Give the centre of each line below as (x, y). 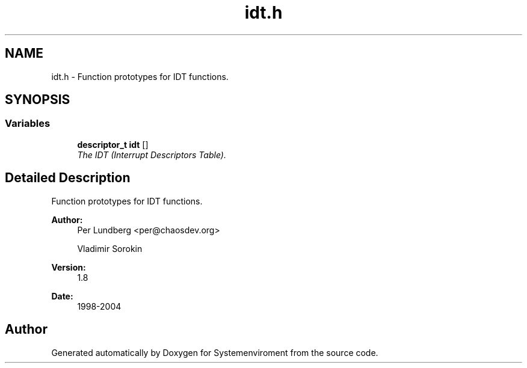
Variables (28, 124)
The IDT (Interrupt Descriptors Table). (152, 155)
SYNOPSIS (38, 100)
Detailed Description (68, 178)
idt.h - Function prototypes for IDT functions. (140, 76)
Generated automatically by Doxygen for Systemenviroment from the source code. (215, 352)
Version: (69, 267)
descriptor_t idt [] (113, 144)
